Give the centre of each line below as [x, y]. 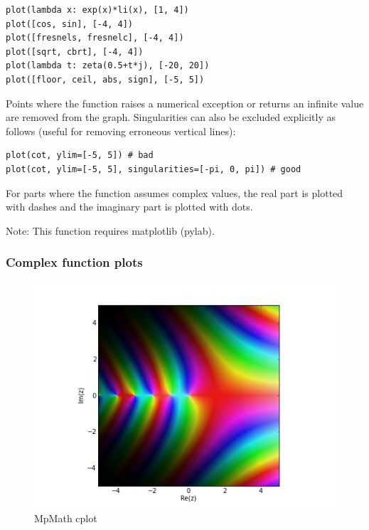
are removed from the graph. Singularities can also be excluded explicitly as [171, 117]
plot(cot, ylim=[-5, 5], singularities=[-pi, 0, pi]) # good [154, 169]
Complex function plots [74, 262]
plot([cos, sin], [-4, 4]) [69, 24]
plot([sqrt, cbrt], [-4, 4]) [75, 52]
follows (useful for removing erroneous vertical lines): [121, 131]
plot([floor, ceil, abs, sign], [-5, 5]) [105, 79]
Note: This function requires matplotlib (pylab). [110, 230]
